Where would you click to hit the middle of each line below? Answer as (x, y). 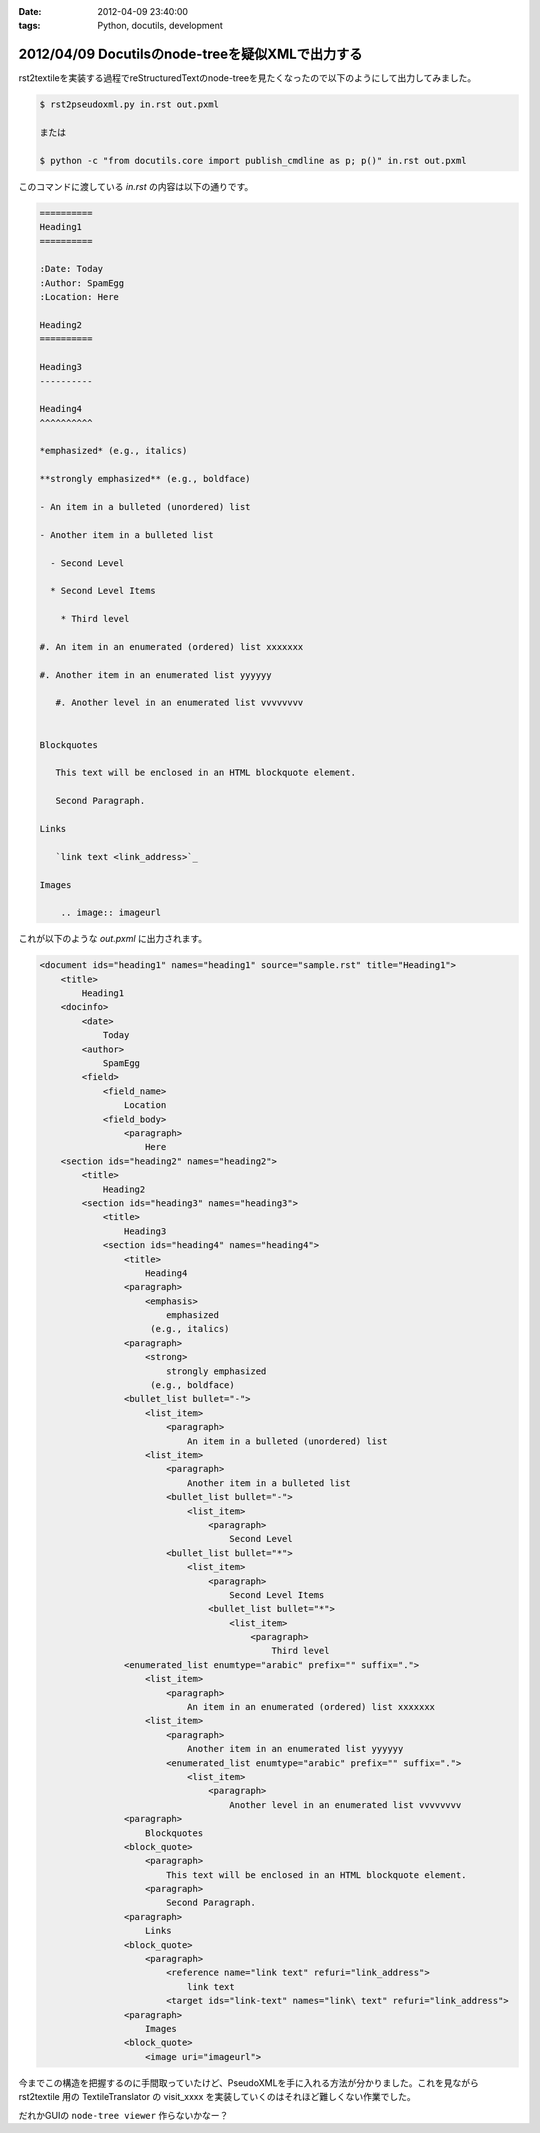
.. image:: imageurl (111, 913)
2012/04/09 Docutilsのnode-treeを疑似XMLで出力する (190, 54)
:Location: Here (79, 297)
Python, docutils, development (160, 26)
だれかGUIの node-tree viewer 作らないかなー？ (123, 2115)
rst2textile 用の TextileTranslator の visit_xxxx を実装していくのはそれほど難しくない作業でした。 (217, 2097)
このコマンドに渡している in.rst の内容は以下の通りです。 (136, 186)
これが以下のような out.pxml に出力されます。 (113, 939)
